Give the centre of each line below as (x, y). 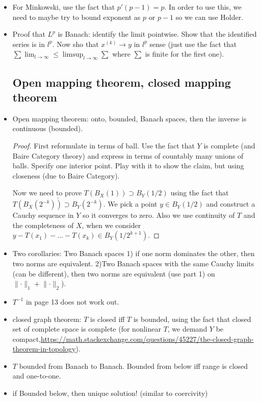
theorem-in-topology (44, 349)
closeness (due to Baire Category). (66, 175)
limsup (73, 55)
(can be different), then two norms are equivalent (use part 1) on (114, 273)
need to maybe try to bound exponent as (76, 17)
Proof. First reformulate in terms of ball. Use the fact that (103, 145)
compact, (27, 338)
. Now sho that (75, 44)
